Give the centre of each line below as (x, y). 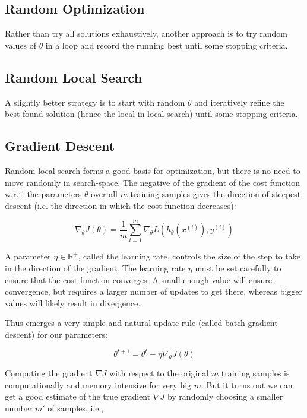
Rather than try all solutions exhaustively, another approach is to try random (146, 34)
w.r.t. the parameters (43, 194)
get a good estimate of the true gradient (78, 396)
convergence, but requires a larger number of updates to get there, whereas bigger (154, 291)
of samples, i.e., (76, 408)
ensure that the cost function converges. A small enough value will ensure (139, 279)
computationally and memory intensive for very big (98, 384)
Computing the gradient (49, 373)
